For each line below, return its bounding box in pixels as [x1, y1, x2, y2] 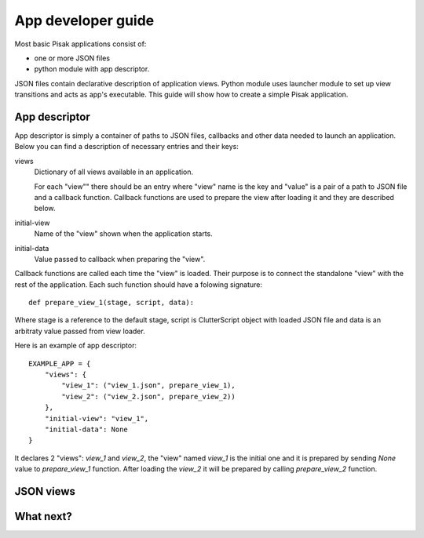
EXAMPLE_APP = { [28, 359, 91, 368]
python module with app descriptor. [34, 64, 150, 74]
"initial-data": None [44, 425, 129, 434]
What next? [14, 510, 72, 523]
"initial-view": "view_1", [44, 414, 149, 423]
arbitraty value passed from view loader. [14, 326, 145, 336]
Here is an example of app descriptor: [14, 341, 137, 351]
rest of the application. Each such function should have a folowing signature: [14, 279, 263, 289]
